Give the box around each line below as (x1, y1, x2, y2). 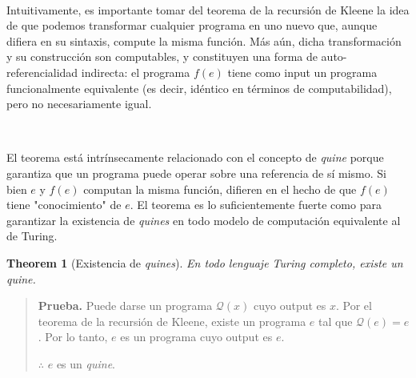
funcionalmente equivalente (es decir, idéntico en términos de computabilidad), (6, 79, 392, 96)
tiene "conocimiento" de (6, 196, 122, 213)
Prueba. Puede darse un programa (38, 297, 213, 314)
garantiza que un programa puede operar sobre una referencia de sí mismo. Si (6, 164, 386, 181)
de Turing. (6, 227, 58, 244)
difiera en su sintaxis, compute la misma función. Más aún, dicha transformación (6, 32, 402, 49)
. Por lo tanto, (38, 328, 108, 345)
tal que (318, 312, 353, 329)
